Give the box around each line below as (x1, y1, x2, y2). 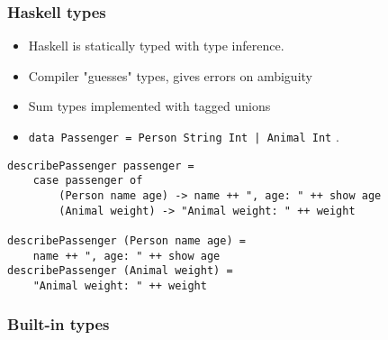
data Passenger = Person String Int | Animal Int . (28, 127, 339, 145)
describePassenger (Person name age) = (7, 234, 246, 247)
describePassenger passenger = (7, 159, 194, 172)
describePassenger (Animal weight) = (7, 264, 233, 278)
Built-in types (7, 313, 110, 335)
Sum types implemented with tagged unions (28, 96, 271, 115)
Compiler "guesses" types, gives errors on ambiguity (28, 66, 312, 85)
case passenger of (32, 174, 143, 188)
